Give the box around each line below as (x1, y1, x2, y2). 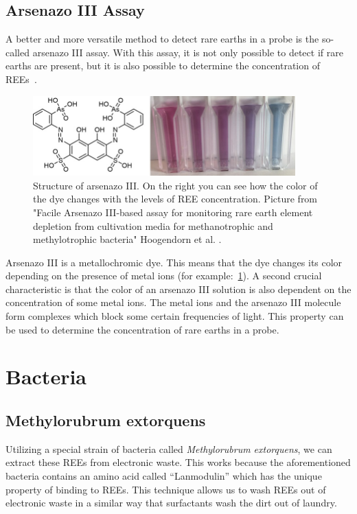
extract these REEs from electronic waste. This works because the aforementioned (5, 455, 351, 469)
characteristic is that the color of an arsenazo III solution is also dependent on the (5, 281, 352, 296)
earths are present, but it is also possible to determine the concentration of (5, 58, 320, 73)
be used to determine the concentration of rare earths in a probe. (5, 322, 279, 336)
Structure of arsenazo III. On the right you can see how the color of (33, 178, 318, 192)
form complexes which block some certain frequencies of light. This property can (5, 309, 344, 323)
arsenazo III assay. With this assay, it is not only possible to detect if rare (32, 45, 343, 59)
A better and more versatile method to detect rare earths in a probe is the (5, 32, 319, 46)
